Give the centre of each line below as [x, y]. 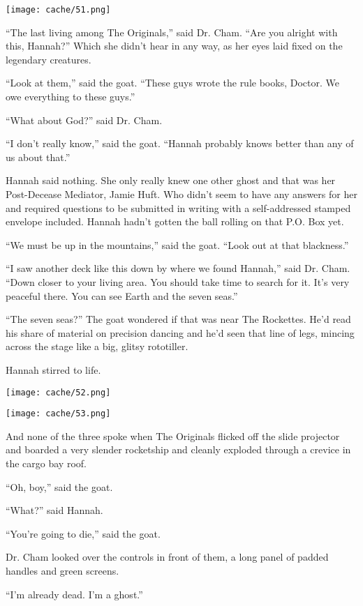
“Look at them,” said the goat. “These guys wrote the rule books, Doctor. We [172, 83]
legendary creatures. [49, 59]
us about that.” [38, 157]
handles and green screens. [62, 570]
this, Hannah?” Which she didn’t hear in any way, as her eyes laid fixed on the [174, 46]
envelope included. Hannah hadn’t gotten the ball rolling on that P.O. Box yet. [175, 221]
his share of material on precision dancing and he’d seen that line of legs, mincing [180, 332]
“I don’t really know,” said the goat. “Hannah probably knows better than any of [180, 143]
